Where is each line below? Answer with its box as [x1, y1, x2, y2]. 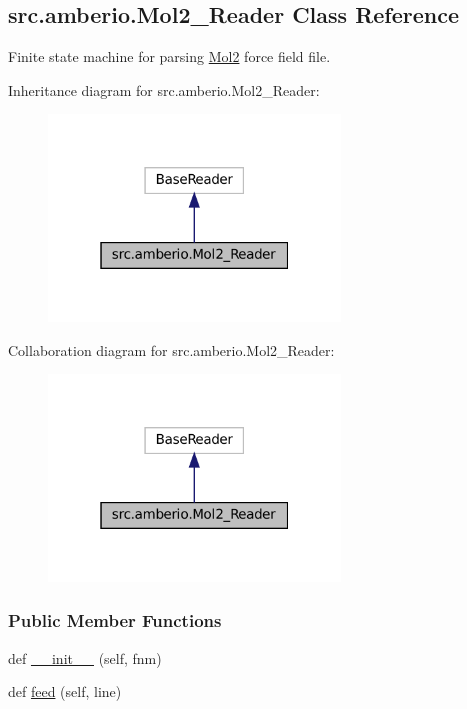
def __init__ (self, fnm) [8, 647, 162, 668]
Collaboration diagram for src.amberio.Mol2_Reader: [8, 339, 335, 360]
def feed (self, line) [8, 681, 122, 702]
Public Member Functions [8, 608, 222, 633]
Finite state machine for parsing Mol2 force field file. [8, 46, 331, 67]
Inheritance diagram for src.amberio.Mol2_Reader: [8, 79, 320, 100]
